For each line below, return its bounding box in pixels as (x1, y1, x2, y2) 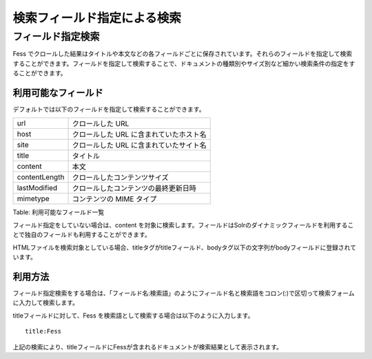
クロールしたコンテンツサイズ (72, 173, 169, 183)
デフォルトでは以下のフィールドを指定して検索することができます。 (12, 105, 205, 114)
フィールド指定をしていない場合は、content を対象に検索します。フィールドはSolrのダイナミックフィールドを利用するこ (12, 220, 354, 229)
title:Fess (25, 327, 62, 336)
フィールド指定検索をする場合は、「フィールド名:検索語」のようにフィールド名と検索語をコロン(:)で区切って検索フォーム (12, 289, 355, 297)
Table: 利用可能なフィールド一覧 (12, 208, 105, 216)
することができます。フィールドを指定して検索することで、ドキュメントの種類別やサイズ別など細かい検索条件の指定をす (12, 59, 355, 68)
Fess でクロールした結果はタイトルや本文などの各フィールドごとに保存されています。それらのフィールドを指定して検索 (12, 50, 353, 58)
